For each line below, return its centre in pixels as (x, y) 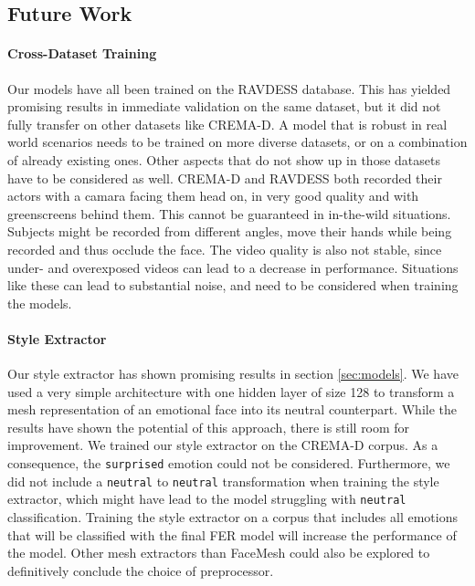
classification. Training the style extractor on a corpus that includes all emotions (232, 517)
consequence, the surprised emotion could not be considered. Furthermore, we (229, 463)
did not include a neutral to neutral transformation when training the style (223, 481)
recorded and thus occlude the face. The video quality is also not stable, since (225, 249)
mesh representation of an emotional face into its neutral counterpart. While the (232, 409)
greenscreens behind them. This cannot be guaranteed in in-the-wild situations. (229, 213)
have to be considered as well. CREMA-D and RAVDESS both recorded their (225, 178)
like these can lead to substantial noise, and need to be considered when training (233, 285)
